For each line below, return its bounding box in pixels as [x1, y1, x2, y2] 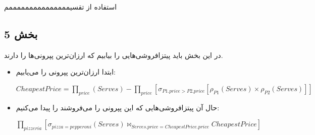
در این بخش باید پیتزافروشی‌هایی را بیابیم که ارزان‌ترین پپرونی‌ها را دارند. [4, 49, 223, 60]
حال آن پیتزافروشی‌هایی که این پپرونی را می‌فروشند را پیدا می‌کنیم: [16, 102, 220, 112]
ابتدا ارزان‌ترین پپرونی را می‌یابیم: [16, 66, 116, 77]
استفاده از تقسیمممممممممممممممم [4, 2, 117, 12]
